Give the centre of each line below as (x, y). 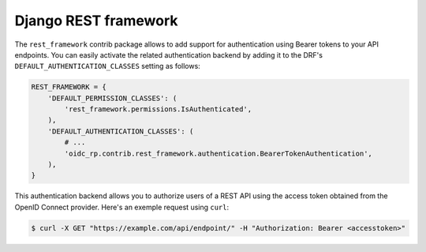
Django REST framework (96, 21)
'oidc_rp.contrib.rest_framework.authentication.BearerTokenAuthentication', (218, 153)
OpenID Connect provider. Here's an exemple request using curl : (122, 207)
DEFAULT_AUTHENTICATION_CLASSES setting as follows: (107, 66)
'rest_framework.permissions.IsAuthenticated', (158, 109)
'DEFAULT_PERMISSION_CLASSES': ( (112, 98)
